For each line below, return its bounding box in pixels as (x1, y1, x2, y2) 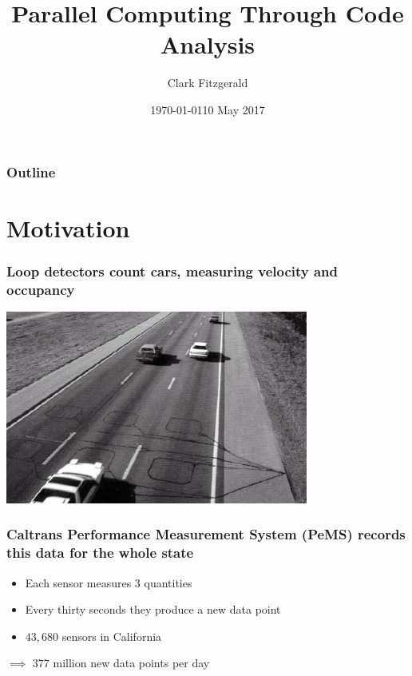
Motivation (6, 211, 130, 244)
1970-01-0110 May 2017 (150, 101, 265, 117)
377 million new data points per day (32, 654, 210, 671)
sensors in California (61, 627, 162, 644)
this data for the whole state (6, 543, 194, 563)
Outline (6, 161, 56, 181)
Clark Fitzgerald (167, 74, 248, 91)
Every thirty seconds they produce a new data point (25, 601, 281, 618)
